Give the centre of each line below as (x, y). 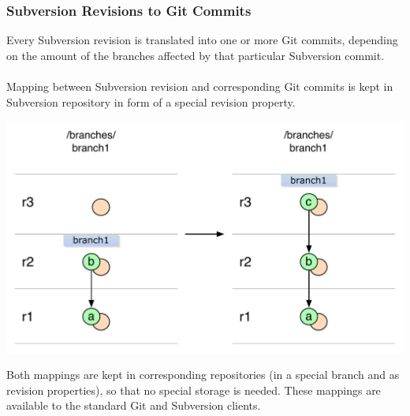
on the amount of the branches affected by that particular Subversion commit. (196, 55)
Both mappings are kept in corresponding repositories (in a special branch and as (203, 375)
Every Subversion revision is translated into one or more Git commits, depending (202, 40)
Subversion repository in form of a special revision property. (151, 101)
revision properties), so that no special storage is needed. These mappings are (194, 390)
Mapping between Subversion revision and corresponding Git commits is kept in (200, 86)
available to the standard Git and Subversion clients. (134, 405)
